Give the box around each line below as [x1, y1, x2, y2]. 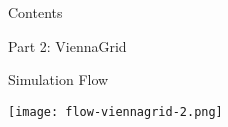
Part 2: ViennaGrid [8, 35, 127, 56]
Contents [8, 2, 63, 22]
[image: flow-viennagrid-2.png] [8, 104, 223, 119]
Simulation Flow [8, 69, 109, 90]
